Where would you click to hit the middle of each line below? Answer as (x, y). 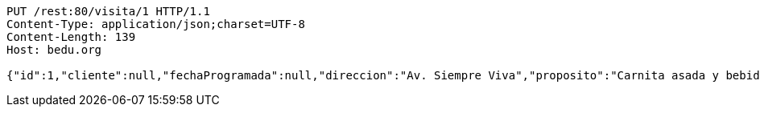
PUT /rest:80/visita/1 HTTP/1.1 (108, 11)
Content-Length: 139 (71, 37)
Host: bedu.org (54, 50)
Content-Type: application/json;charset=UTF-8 (156, 24)
